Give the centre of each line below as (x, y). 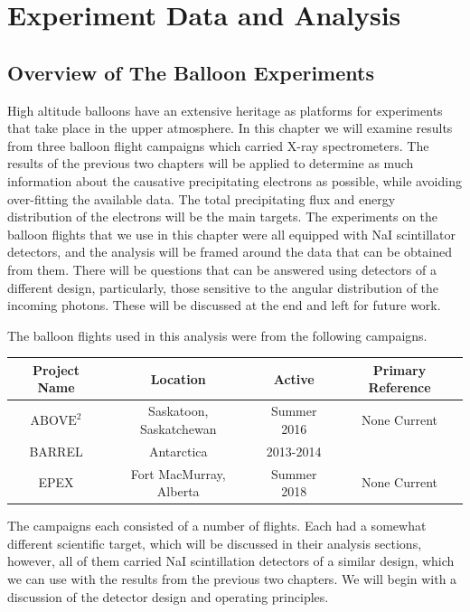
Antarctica (178, 451)
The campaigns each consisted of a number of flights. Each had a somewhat (217, 526)
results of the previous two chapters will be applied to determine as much (211, 163)
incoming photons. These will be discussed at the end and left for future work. (224, 305)
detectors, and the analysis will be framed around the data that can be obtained (230, 252)
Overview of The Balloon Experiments (191, 72)
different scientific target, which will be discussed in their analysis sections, (215, 543)
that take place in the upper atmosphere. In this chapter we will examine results (230, 128)
